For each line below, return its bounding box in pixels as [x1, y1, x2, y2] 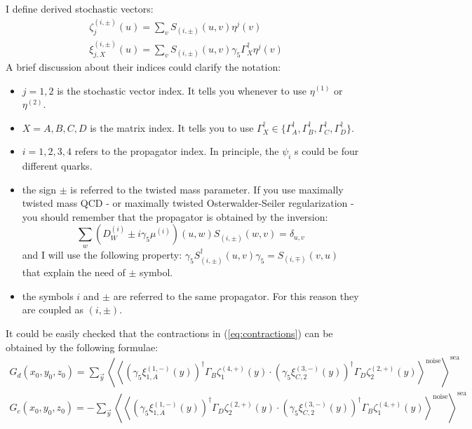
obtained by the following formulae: [6, 339, 159, 354]
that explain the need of [22, 265, 126, 280]
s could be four [295, 144, 359, 158]
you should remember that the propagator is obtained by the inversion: [22, 209, 328, 224]
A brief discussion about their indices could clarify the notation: [6, 59, 281, 74]
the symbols [22, 288, 74, 303]
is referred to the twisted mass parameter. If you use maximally [70, 182, 344, 196]
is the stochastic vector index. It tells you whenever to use [57, 83, 306, 97]
